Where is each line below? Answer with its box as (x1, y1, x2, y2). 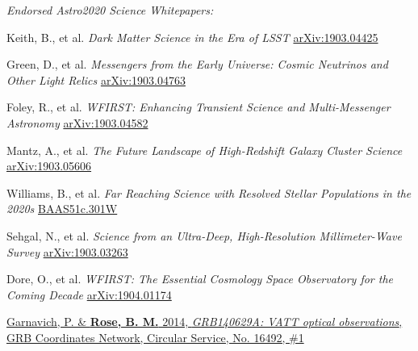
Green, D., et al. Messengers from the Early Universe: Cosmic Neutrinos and (6, 56, 388, 73)
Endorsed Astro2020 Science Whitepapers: (6, 2, 214, 18)
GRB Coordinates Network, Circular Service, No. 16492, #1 (6, 328, 304, 345)
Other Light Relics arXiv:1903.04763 (6, 71, 186, 88)
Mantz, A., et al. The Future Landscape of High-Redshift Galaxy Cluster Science (6, 141, 403, 158)
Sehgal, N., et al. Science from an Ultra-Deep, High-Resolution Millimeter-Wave (6, 227, 402, 244)
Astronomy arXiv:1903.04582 (6, 114, 148, 131)
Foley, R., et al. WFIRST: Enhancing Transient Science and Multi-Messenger (6, 98, 391, 115)
